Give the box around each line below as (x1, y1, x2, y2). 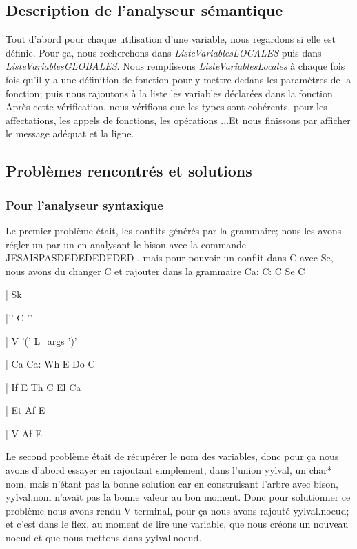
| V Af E (6, 426, 42, 440)
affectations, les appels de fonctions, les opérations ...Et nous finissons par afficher (6, 112, 351, 127)
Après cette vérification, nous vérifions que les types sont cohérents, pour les (6, 99, 327, 114)
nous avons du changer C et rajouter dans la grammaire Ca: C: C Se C (6, 263, 305, 278)
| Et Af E (6, 403, 45, 417)
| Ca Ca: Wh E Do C (6, 357, 95, 371)
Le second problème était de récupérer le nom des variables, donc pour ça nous (6, 449, 339, 463)
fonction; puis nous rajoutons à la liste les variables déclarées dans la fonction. (6, 86, 336, 100)
